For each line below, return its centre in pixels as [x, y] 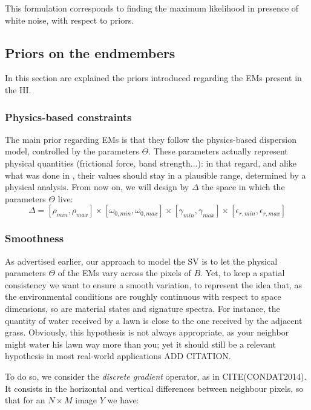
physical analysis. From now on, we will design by [97, 187]
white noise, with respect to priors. [70, 20]
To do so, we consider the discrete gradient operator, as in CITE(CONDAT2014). [156, 376]
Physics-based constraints [68, 117]
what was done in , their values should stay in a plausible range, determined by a [155, 175]
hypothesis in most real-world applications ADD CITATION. [118, 356]
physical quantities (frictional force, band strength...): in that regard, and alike [151, 163]
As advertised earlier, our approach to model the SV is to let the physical [141, 261]
